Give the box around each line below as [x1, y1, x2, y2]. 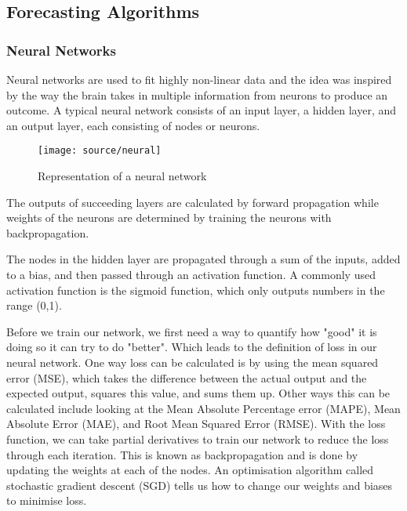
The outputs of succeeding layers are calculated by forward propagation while [6, 194, 379, 210]
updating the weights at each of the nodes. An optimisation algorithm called [6, 462, 374, 478]
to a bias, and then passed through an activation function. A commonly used [6, 266, 376, 282]
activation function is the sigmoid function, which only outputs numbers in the [6, 281, 385, 298]
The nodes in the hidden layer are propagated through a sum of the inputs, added [6, 251, 401, 267]
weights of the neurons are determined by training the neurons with [6, 209, 332, 226]
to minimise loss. [6, 492, 87, 509]
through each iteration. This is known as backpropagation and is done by [6, 446, 358, 462]
